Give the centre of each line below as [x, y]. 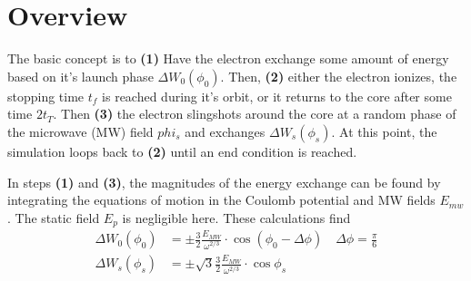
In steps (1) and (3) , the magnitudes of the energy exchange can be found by [224, 182]
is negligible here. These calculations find [236, 217]
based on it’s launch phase [80, 76]
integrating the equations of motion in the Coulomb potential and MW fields [221, 200]
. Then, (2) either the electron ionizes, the [339, 76]
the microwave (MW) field [80, 131]
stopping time [46, 96]
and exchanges [225, 131]
